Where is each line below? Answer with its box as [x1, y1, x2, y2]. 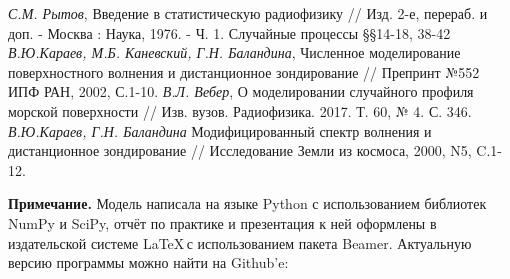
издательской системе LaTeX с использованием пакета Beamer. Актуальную [8, 232, 472, 253]
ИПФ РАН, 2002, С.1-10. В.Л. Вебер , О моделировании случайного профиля [8, 81, 474, 102]
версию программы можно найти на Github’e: [8, 252, 289, 273]
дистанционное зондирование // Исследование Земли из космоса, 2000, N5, [8, 140, 472, 161]
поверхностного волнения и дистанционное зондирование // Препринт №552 [8, 61, 480, 82]
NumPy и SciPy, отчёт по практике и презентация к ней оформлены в [8, 212, 437, 233]
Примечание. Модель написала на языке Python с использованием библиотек [8, 193, 487, 214]
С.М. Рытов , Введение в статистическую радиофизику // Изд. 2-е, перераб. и [8, 3, 488, 23]
